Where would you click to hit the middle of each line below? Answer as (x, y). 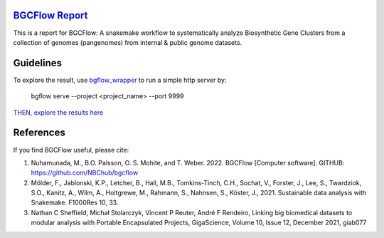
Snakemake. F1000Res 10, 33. (75, 202)
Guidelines (37, 63)
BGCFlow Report (50, 15)
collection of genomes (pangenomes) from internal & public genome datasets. (128, 42)
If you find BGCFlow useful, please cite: (71, 150)
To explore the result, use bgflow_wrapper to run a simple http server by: (120, 80)
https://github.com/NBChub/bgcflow (85, 173)
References (39, 133)
